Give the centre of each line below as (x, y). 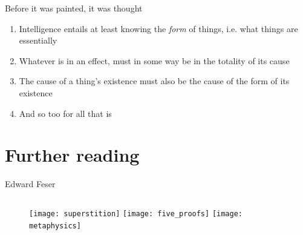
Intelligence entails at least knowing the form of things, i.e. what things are (158, 28)
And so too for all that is (65, 113)
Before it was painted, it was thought (74, 8)
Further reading (72, 155)
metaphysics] (55, 226)
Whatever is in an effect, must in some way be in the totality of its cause (154, 60)
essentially (38, 40)
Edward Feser (30, 184)
